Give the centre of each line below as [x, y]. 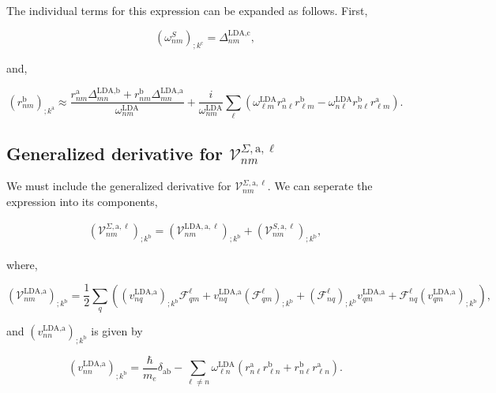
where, [22, 264]
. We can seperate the [320, 186]
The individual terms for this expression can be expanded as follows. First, [187, 10]
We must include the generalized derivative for [119, 186]
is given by [117, 330]
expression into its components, [82, 202]
